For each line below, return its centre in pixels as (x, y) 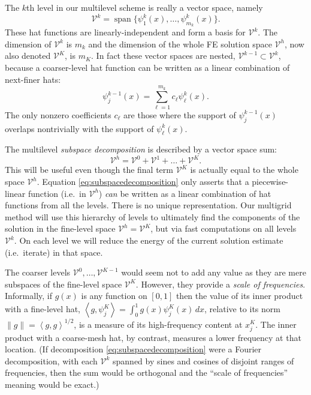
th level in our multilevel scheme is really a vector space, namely (145, 7)
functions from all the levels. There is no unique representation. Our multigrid (148, 205)
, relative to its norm (242, 309)
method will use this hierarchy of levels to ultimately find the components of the (153, 216)
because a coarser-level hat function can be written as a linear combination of (147, 68)
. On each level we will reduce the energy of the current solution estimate (149, 240)
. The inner (276, 324)
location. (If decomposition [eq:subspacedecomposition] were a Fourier (133, 349)
